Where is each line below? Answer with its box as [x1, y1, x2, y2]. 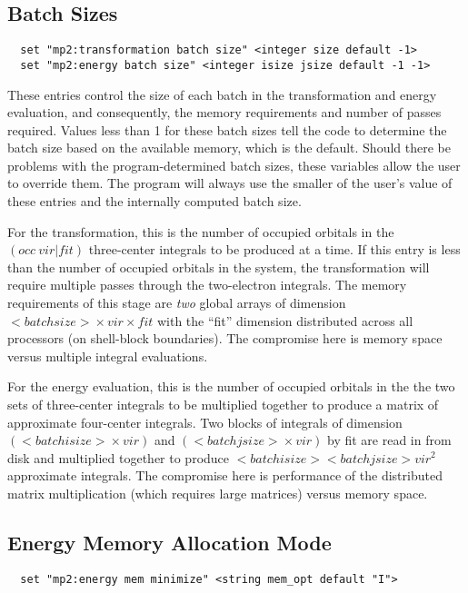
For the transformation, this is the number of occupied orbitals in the [7, 222, 394, 241]
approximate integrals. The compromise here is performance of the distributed [7, 466, 443, 485]
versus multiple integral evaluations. [7, 346, 208, 365]
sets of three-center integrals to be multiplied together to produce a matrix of [7, 395, 439, 414]
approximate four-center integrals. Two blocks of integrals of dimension [7, 412, 403, 431]
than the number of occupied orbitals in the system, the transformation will [7, 257, 430, 276]
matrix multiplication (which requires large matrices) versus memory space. [7, 483, 428, 502]
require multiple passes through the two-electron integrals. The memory [7, 275, 407, 294]
